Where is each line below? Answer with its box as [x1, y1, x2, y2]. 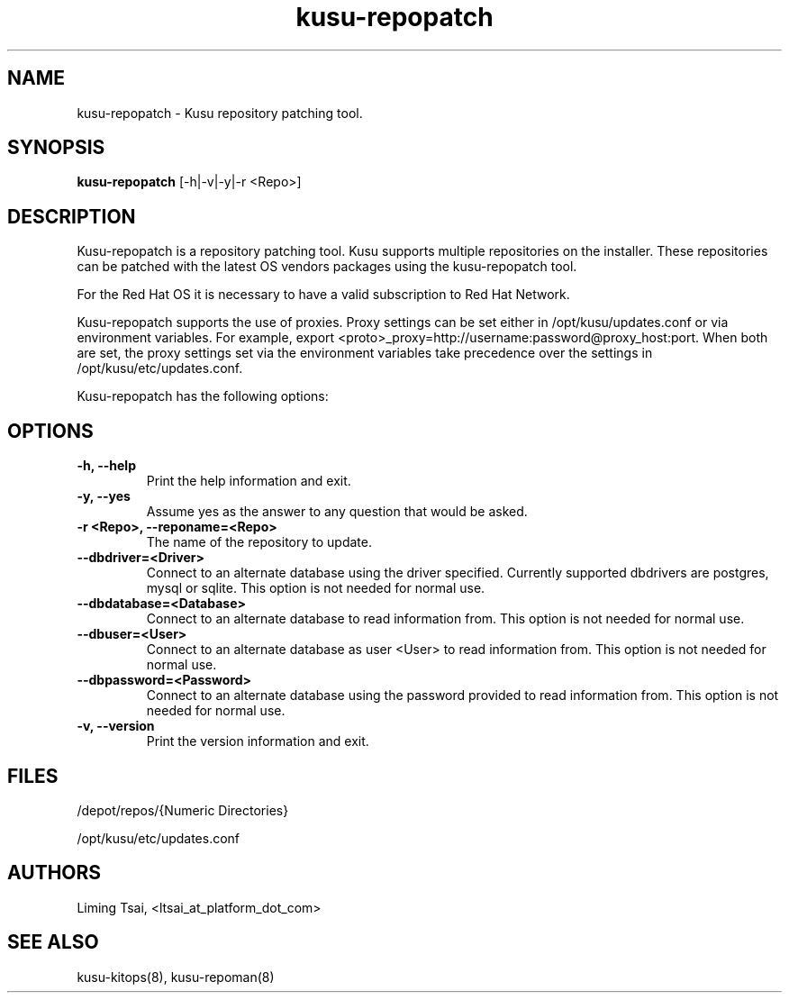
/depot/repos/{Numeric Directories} [77, 802, 289, 818]
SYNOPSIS [7, 136, 105, 159]
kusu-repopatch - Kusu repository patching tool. [77, 105, 363, 121]
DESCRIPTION [7, 205, 136, 228]
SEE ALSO [7, 931, 99, 954]
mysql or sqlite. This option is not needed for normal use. [146, 580, 485, 596]
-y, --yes [77, 488, 131, 505]
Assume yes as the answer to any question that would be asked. [146, 504, 528, 520]
